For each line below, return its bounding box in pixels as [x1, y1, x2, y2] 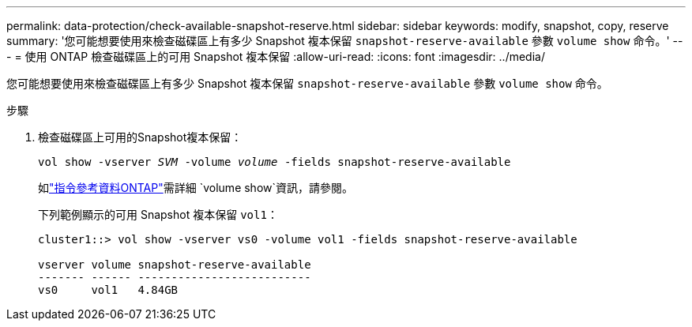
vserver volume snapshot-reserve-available [38, 258, 311, 271]
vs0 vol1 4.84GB [38, 284, 179, 296]
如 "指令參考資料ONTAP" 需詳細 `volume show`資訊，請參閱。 [38, 181, 354, 194]
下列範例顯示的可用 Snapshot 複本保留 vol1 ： [38, 208, 278, 221]
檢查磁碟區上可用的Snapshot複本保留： [38, 130, 243, 144]
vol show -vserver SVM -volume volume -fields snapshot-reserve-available [38, 156, 511, 168]
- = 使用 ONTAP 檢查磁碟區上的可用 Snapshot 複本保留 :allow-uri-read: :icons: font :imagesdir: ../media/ [6, 50, 545, 63]
